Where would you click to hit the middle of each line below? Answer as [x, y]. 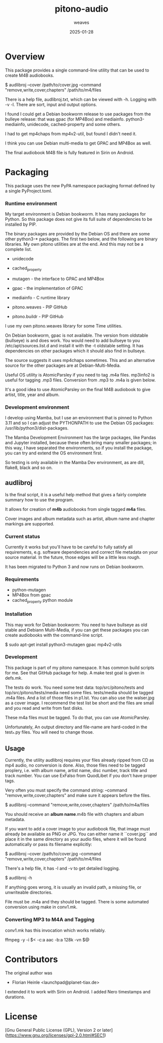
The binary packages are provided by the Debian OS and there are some [78, 234]
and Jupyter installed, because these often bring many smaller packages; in [81, 443]
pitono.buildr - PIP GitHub [38, 316]
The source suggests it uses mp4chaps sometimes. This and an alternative [80, 360]
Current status [23, 536]
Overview [25, 56]
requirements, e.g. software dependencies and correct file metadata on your [81, 552]
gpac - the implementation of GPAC [48, 288]
